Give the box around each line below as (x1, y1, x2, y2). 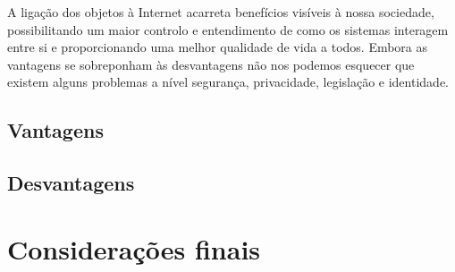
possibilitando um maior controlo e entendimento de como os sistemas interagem (7, 20, 449, 38)
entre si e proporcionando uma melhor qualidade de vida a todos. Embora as (7, 38, 428, 56)
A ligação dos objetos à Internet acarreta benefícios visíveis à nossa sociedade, (7, 3, 434, 21)
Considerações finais (7, 230, 261, 267)
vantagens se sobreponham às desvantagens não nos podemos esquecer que (7, 55, 415, 73)
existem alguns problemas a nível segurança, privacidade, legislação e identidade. (7, 72, 449, 91)
